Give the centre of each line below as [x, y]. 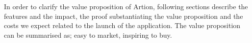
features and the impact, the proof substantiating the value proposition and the [124, 16]
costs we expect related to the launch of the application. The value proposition [122, 25]
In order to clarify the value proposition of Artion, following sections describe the [126, 6]
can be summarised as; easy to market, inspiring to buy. [88, 35]
